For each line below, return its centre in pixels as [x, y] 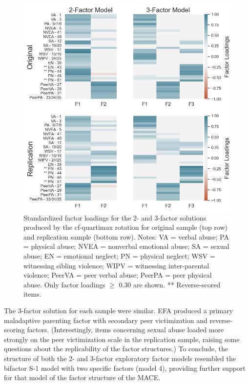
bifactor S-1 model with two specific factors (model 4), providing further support [125, 368]
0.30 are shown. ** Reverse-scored [170, 284]
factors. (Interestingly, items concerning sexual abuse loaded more [125, 330]
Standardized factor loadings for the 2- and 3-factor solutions [115, 217]
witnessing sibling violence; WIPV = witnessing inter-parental [116, 265]
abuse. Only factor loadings [64, 284]
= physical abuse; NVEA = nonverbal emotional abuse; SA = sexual [126, 246]
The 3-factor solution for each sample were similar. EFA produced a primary [119, 310]
